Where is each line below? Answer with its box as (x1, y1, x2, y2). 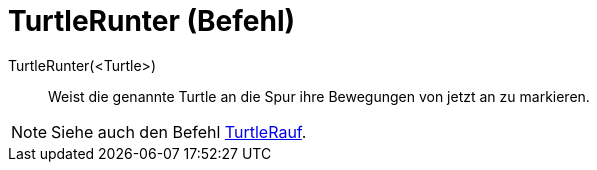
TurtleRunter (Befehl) (8, 4, 296, 38)
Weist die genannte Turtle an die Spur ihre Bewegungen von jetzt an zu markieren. (48, 87, 590, 105)
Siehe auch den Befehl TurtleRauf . (51, 121, 307, 142)
